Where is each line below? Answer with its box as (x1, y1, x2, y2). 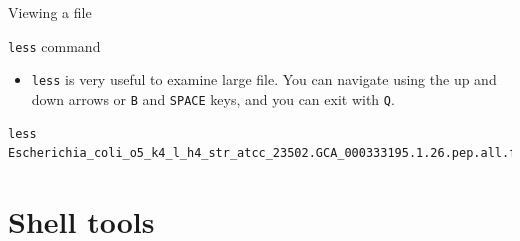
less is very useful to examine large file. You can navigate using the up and (31, 69, 497, 90)
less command (8, 35, 101, 56)
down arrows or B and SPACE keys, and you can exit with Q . (31, 88, 395, 109)
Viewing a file (8, 2, 92, 22)
